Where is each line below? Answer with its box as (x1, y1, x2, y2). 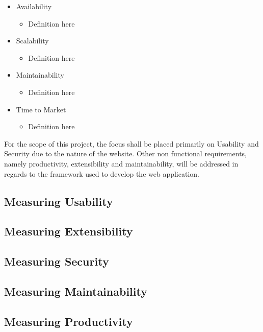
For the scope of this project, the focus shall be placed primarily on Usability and (4, 138, 259, 149)
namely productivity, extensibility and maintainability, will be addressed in (4, 158, 239, 169)
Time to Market (16, 104, 66, 114)
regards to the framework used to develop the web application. (4, 168, 199, 179)
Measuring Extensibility (4, 223, 133, 239)
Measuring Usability (4, 193, 113, 209)
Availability (16, 1, 52, 11)
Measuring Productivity (4, 313, 133, 329)
